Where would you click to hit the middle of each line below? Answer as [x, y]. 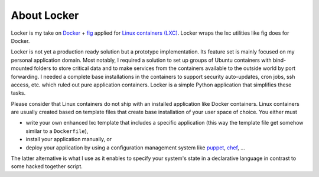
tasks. [18, 93]
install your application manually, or [69, 139]
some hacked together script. [47, 166]
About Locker [45, 15]
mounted [22, 68]
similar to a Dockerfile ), [57, 131]
